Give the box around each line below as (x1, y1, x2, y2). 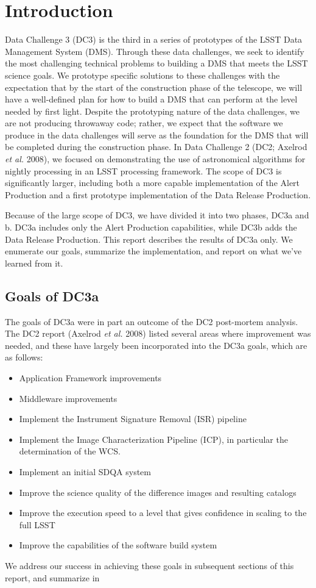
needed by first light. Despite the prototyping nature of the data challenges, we (5, 104, 300, 117)
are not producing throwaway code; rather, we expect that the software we (5, 117, 283, 129)
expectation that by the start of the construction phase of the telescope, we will (5, 81, 303, 93)
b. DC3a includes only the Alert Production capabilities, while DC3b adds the (5, 221, 297, 234)
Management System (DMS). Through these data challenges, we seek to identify (5, 45, 304, 57)
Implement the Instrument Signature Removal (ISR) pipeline (19, 412, 247, 425)
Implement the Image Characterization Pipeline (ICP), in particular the (19, 432, 288, 445)
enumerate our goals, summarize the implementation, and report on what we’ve (5, 245, 302, 257)
